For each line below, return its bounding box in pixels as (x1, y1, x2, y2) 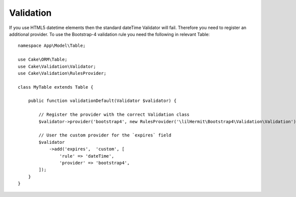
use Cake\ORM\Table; (18, 57, 68, 63)
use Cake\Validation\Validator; (18, 64, 96, 69)
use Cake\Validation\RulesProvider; (18, 70, 107, 76)
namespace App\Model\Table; (18, 43, 86, 49)
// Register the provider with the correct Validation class (38, 112, 190, 118)
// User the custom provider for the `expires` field (38, 132, 172, 138)
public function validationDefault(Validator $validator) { (28, 98, 177, 103)
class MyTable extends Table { (18, 84, 94, 90)
